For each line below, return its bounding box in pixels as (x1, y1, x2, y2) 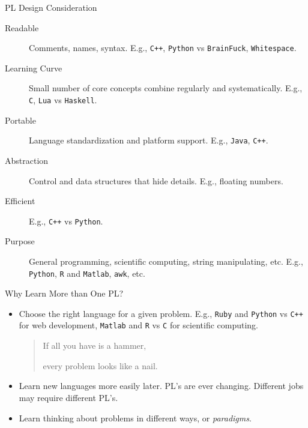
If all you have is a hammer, (43, 339, 146, 352)
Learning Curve (5, 61, 62, 74)
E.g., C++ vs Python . (29, 214, 103, 227)
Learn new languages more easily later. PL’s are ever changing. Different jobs (19, 379, 304, 392)
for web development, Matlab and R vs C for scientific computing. (19, 319, 259, 331)
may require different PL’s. (19, 391, 118, 403)
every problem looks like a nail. (43, 359, 158, 372)
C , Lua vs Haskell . (29, 94, 97, 106)
